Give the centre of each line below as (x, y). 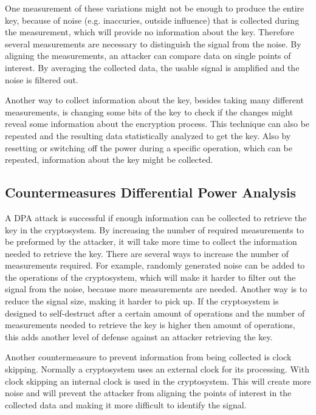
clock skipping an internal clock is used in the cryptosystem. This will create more (158, 381)
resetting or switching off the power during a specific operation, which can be (149, 147)
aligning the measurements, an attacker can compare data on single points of (148, 56)
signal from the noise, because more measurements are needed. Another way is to (156, 289)
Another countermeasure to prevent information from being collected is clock (148, 357)
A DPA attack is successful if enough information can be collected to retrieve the (156, 217)
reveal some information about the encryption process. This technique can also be (157, 124)
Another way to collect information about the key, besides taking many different (154, 100)
